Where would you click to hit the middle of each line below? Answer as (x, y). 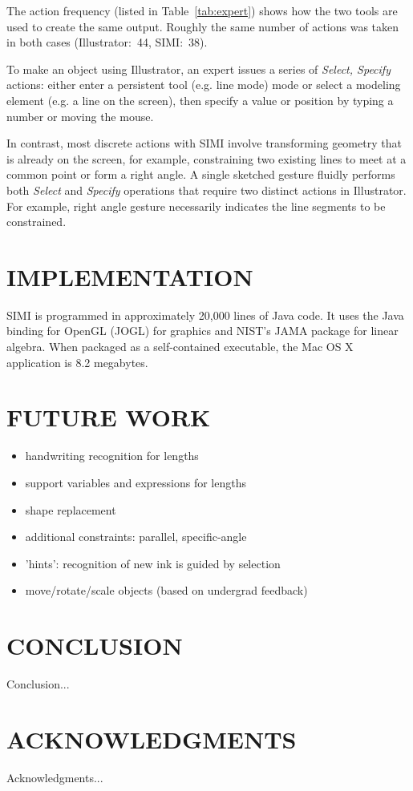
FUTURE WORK (109, 417)
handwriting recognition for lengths (112, 456)
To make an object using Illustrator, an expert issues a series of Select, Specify (198, 69)
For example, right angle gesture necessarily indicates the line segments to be (196, 206)
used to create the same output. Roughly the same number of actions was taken (203, 26)
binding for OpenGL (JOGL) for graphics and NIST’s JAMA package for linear (202, 331)
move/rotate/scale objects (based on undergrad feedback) (166, 590)
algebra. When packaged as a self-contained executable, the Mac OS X (180, 347)
